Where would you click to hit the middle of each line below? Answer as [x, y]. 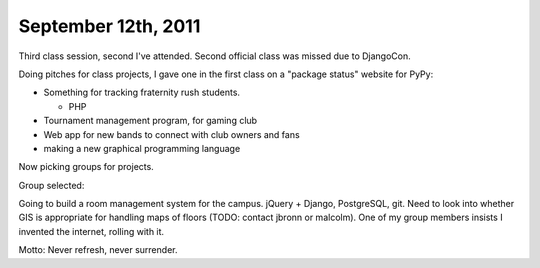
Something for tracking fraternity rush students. [141, 92]
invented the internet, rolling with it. [91, 231]
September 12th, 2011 [109, 26]
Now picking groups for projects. [86, 167]
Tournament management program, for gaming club [150, 121]
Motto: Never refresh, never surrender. [98, 250]
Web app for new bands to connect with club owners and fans [171, 134]
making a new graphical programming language [142, 148]
